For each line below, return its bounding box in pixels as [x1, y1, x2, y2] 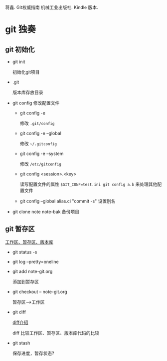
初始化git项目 [12, 69, 40, 75]
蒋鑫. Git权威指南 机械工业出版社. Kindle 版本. [5, 4, 98, 10]
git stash [12, 339, 30, 346]
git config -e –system [19, 150, 64, 156]
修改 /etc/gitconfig [19, 161, 61, 166]
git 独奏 [5, 24, 36, 35]
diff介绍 [12, 319, 28, 325]
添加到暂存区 [12, 278, 39, 284]
